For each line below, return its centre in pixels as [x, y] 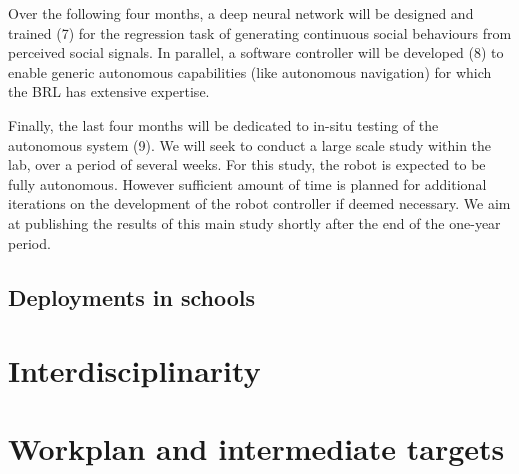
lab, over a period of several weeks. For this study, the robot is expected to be [247, 164]
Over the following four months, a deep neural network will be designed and [241, 13]
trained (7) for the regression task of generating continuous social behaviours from [260, 32]
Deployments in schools [131, 296]
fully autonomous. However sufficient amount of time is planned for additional [247, 183]
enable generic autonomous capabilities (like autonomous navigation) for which [250, 71]
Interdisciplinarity [134, 370]
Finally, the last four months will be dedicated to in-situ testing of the [223, 124]
